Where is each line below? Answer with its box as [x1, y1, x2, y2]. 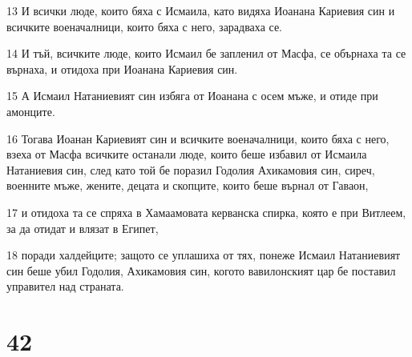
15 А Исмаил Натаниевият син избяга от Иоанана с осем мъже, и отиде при [6, 87, 378, 104]
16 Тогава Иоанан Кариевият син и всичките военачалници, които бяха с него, [6, 130, 390, 146]
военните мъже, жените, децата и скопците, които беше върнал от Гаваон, [6, 177, 369, 194]
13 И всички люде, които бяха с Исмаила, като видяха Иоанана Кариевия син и [6, 2, 395, 18]
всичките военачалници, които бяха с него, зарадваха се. [6, 18, 283, 34]
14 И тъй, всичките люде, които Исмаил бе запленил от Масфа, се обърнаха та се [6, 45, 406, 62]
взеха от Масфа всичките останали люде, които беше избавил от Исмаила [6, 146, 367, 162]
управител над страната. [6, 278, 124, 295]
